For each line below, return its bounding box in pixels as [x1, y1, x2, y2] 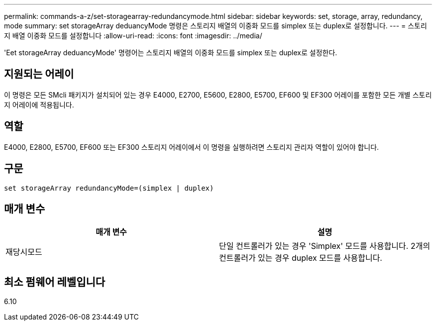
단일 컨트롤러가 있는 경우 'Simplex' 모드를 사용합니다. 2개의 [219, 241, 431, 251]
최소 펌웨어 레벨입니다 [4, 275, 106, 288]
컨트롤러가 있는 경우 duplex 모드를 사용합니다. [219, 253, 382, 263]
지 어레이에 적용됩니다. [4, 100, 74, 109]
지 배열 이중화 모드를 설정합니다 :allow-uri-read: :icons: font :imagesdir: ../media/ [4, 31, 262, 40]
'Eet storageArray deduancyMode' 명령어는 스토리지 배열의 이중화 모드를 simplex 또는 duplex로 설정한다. [4, 48, 337, 57]
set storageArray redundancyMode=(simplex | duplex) [4, 184, 214, 192]
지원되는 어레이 [4, 68, 74, 81]
